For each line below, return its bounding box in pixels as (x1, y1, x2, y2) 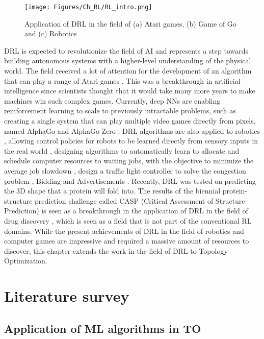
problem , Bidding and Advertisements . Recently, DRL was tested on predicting (4, 175, 256, 186)
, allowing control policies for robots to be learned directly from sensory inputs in (4, 135, 258, 146)
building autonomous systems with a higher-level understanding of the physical (4, 55, 251, 66)
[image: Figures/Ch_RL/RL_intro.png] (24, 4, 152, 11)
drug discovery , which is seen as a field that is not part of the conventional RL (4, 215, 252, 226)
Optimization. (4, 255, 47, 266)
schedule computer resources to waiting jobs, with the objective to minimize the (4, 155, 254, 166)
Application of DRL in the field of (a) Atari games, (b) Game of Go (24, 18, 236, 29)
